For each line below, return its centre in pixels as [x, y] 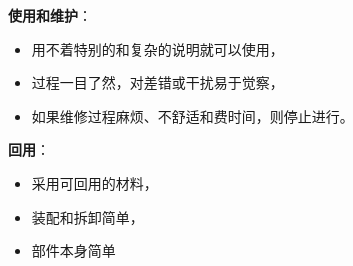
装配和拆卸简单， [87, 216]
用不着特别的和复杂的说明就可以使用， [157, 48]
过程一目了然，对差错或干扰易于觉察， [157, 82]
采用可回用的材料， [94, 182]
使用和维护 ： [50, 15]
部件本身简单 [73, 250]
